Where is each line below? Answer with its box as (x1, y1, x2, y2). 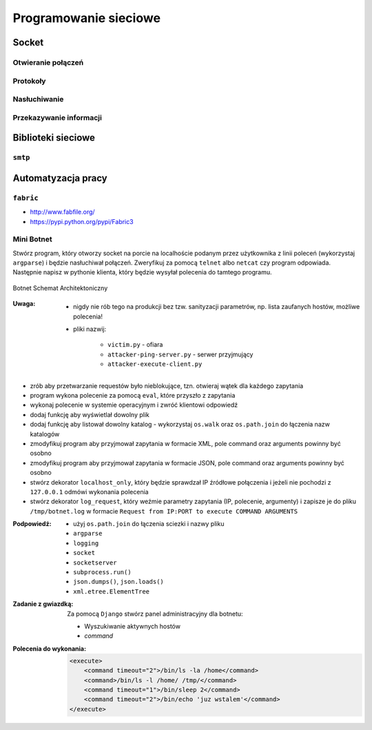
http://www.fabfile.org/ (30, 207, 96, 216)
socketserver (73, 558, 117, 567)
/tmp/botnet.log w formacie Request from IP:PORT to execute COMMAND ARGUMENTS (30, 507, 298, 515)
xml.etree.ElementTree (73, 587, 150, 596)
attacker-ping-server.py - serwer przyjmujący (107, 350, 254, 358)
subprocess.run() (73, 569, 132, 576)
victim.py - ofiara (107, 341, 163, 349)
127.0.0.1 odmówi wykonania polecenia (30, 487, 149, 496)
